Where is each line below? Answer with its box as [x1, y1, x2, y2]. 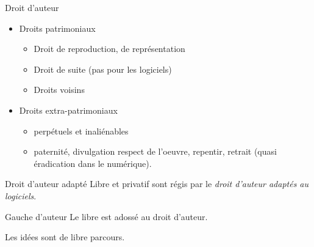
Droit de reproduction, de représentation [34, 42, 185, 55]
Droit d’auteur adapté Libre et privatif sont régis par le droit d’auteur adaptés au [5, 177, 309, 190]
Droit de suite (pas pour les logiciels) [34, 62, 172, 75]
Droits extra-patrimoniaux [19, 103, 118, 116]
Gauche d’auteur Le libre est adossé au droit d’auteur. [5, 210, 208, 223]
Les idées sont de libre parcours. [5, 230, 125, 243]
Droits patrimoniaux [19, 21, 96, 34]
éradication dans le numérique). [34, 157, 152, 169]
